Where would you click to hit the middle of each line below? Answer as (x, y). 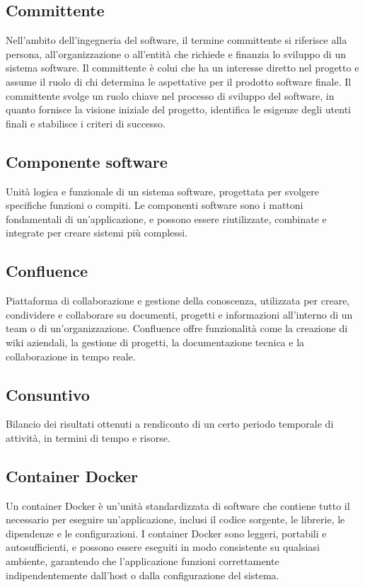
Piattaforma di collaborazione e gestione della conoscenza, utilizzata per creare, (178, 301)
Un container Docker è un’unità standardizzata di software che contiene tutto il (178, 505)
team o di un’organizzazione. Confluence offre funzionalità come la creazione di (177, 328)
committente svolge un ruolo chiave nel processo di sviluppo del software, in (170, 95)
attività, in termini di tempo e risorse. (88, 437)
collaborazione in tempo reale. (71, 356)
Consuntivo (48, 394)
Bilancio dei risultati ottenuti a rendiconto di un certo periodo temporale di (170, 424)
